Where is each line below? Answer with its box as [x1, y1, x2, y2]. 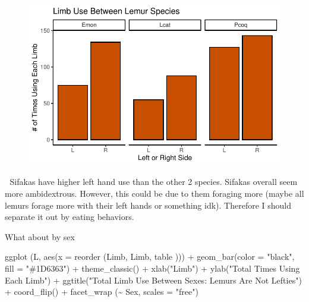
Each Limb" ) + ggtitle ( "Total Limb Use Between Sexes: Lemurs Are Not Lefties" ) [5, 273, 302, 286]
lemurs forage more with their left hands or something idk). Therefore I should [5, 199, 292, 211]
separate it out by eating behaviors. [5, 210, 134, 223]
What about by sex [5, 230, 75, 243]
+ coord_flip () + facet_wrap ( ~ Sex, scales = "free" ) [5, 285, 198, 298]
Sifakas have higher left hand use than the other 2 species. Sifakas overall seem [10, 175, 298, 188]
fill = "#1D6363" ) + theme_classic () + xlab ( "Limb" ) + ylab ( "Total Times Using [5, 262, 300, 274]
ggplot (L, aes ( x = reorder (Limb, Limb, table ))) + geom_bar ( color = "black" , [5, 250, 295, 263]
